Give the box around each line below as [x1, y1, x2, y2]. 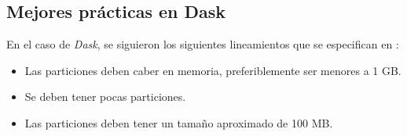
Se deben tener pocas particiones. [24, 88, 186, 105]
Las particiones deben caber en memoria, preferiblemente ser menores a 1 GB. [24, 62, 401, 78]
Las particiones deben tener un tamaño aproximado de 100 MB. [24, 114, 333, 131]
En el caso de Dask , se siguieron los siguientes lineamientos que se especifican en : [6, 36, 399, 52]
